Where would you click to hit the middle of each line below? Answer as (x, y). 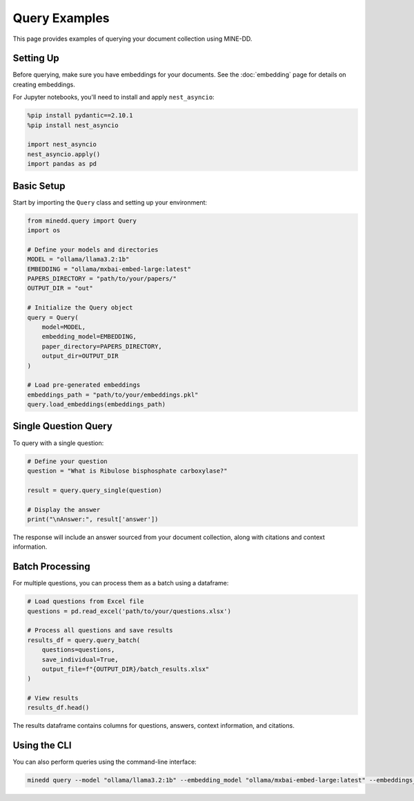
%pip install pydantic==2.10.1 (80, 115)
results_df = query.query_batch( (84, 640)
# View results (53, 698)
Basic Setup (39, 186)
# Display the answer (64, 509)
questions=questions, (78, 650)
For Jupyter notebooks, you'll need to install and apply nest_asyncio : (114, 97)
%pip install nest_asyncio (73, 125)
